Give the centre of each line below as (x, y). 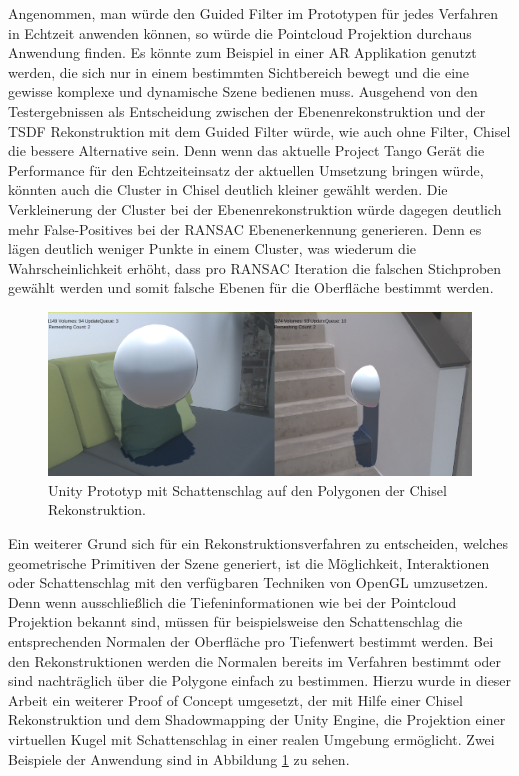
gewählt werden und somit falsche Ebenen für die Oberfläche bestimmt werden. (251, 287)
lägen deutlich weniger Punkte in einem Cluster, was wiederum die (212, 248)
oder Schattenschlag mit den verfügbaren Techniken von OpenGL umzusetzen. (248, 582)
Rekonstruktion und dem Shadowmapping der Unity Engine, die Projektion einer (257, 719)
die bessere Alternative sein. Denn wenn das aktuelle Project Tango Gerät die (246, 150)
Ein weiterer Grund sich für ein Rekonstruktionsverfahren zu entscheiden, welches (258, 543)
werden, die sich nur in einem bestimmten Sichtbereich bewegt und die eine (239, 71)
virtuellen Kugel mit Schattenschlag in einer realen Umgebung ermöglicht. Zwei (251, 739)
